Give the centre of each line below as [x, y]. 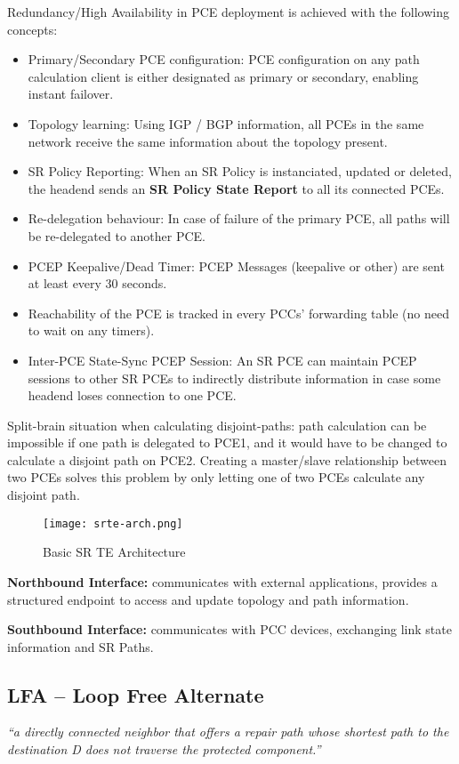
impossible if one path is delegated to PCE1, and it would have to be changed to [227, 442]
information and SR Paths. [81, 646]
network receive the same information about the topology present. [208, 141]
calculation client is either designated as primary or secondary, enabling [223, 76]
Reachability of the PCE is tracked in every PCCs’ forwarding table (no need [238, 313]
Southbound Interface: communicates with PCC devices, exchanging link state [229, 629]
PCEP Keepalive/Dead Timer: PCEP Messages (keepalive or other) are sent [236, 265]
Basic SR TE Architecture [114, 552]
